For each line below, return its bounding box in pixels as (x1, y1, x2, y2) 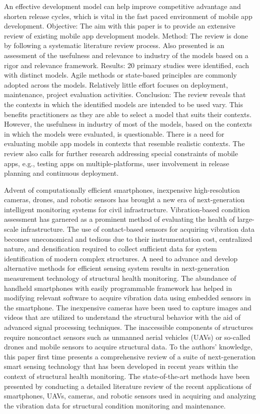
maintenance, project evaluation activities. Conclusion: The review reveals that (4, 89, 246, 100)
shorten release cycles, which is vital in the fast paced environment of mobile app (4, 11, 252, 21)
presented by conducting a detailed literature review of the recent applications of (4, 380, 251, 391)
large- (237, 214, 254, 224)
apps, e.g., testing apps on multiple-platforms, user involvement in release (4, 158, 229, 168)
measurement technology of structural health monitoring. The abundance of (4, 273, 236, 283)
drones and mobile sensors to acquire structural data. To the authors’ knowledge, (4, 341, 252, 352)
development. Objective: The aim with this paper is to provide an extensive (4, 21, 235, 31)
